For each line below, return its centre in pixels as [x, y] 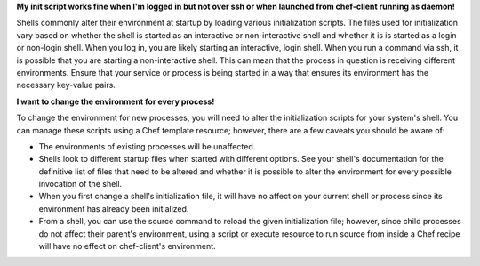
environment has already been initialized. [114, 208]
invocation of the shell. [80, 184]
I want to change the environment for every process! [116, 101]
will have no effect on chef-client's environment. [128, 246]
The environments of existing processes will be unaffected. [147, 146]
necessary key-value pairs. [66, 85]
